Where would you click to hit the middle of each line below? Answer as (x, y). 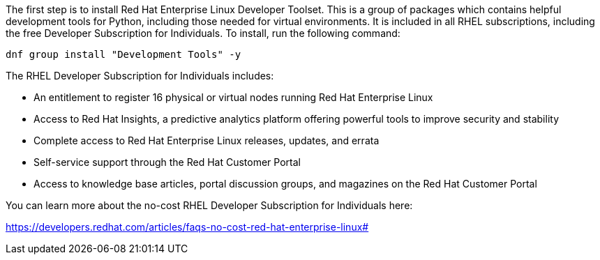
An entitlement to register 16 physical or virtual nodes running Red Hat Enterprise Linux (233, 97)
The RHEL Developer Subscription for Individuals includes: (140, 76)
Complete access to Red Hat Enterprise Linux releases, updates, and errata (207, 140)
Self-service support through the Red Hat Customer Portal (167, 162)
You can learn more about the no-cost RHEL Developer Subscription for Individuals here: (209, 205)
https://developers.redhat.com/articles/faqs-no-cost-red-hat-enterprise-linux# (187, 227)
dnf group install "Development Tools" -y (123, 54)
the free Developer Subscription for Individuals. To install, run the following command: (203, 33)
